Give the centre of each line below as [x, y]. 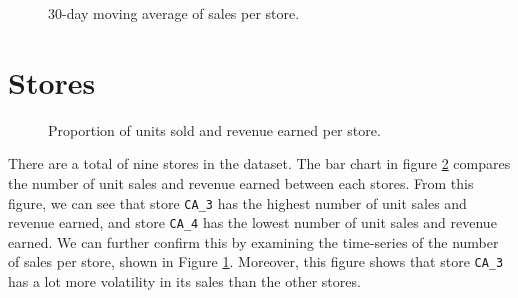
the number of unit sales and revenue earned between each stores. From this [241, 182]
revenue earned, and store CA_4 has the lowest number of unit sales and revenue [252, 222]
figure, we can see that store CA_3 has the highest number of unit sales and [237, 202]
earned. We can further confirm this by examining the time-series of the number [253, 241]
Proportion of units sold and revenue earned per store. [214, 129]
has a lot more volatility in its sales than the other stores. [184, 281]
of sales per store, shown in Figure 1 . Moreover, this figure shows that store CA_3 [256, 261]
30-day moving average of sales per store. [174, 13]
